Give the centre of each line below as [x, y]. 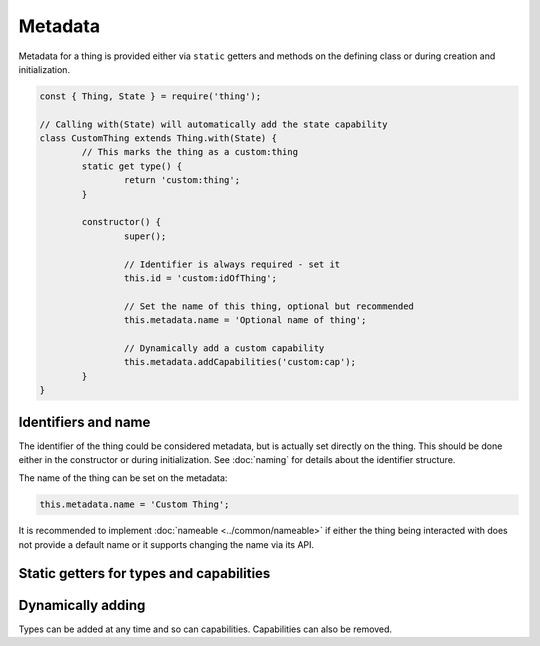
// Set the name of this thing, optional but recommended [269, 306]
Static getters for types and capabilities [144, 573]
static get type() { [132, 166]
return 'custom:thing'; [181, 180]
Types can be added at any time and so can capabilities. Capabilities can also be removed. [205, 629]
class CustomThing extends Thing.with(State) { [158, 138]
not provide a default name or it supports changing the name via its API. [166, 544]
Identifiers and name [84, 421]
